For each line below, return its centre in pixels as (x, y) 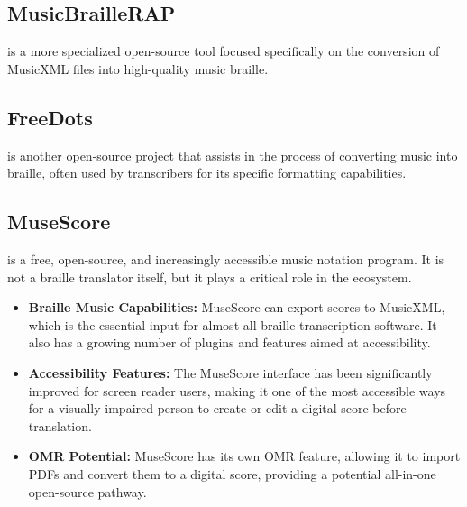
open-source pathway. (87, 491)
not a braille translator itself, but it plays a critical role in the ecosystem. (210, 277)
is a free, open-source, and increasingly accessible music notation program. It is (226, 258)
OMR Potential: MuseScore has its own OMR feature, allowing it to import (244, 456)
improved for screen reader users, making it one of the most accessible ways (237, 390)
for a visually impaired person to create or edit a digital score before (217, 408)
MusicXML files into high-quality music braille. (138, 68)
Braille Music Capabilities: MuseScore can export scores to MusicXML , (237, 307)
